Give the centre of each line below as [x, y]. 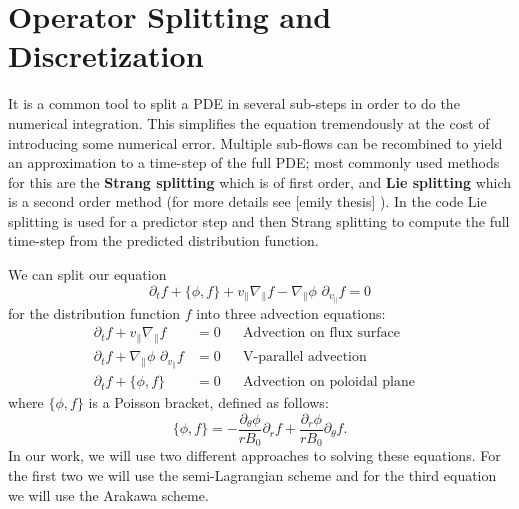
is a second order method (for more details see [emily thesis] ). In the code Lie [247, 201]
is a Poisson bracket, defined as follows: [208, 402]
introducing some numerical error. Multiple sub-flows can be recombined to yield [255, 142]
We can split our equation [87, 274]
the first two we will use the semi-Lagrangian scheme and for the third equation [252, 475]
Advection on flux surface [321, 333]
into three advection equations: [291, 312]
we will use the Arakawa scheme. [108, 494]
